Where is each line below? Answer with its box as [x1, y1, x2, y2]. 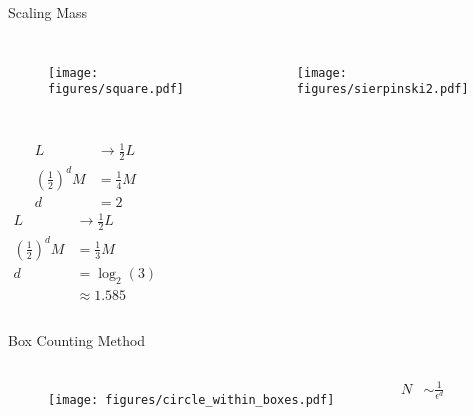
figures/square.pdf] [48, 82, 185, 97]
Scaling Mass [8, 2, 88, 22]
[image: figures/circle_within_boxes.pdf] [48, 393, 335, 408]
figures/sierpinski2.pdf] [296, 82, 469, 97]
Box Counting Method [8, 329, 146, 350]
